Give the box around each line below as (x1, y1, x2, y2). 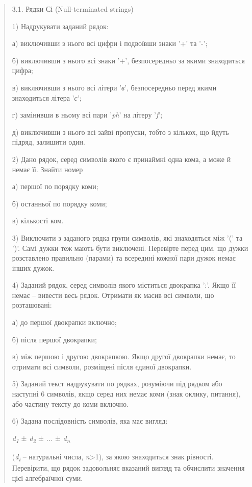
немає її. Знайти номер (12, 164, 83, 174)
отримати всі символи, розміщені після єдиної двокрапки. (12, 361, 192, 372)
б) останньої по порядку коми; (12, 198, 107, 208)
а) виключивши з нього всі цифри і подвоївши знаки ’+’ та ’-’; (12, 38, 208, 49)
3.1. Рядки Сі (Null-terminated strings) (12, 4, 134, 14)
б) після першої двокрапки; (12, 334, 97, 344)
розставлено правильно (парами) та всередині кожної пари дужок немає (12, 252, 236, 263)
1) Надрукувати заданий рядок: (12, 20, 109, 31)
